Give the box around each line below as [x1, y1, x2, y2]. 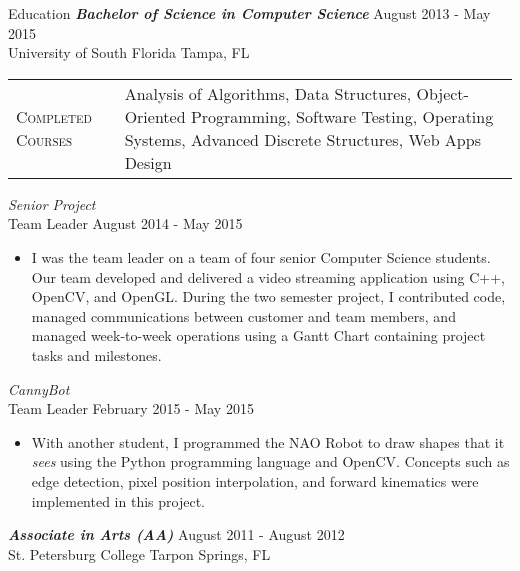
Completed [16, 104, 92, 128]
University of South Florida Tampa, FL [8, 42, 250, 63]
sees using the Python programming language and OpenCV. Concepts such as [31, 451, 510, 472]
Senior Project [8, 193, 96, 214]
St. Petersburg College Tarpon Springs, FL [8, 543, 271, 564]
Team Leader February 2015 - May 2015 [8, 398, 254, 419]
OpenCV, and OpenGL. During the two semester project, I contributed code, [31, 286, 506, 307]
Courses [16, 127, 73, 151]
